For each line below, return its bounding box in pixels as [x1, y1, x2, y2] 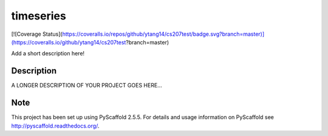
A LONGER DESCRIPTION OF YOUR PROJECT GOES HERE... [11, 82, 162, 89]
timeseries [11, 9, 66, 22]
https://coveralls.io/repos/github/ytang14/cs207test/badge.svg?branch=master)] [62, 30, 265, 38]
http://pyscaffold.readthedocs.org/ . [11, 122, 100, 129]
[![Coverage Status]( [11, 30, 63, 38]
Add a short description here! [11, 50, 85, 57]
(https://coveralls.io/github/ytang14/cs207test [11, 38, 126, 46]
